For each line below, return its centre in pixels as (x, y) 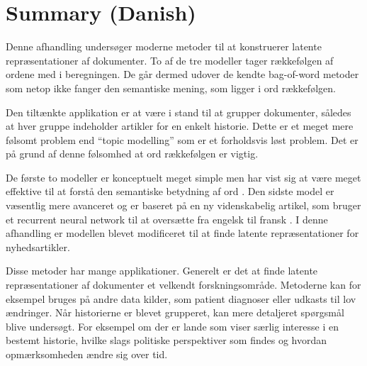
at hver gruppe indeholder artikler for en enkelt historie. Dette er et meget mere (180, 126)
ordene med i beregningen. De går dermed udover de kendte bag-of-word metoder (182, 74)
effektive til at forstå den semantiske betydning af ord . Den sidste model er (170, 191)
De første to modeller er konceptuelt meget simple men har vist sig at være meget (183, 177)
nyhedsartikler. (38, 246)
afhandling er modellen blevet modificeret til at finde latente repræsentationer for (182, 233)
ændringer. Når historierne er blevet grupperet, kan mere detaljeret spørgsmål (175, 312)
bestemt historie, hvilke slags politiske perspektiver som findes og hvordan (166, 340)
